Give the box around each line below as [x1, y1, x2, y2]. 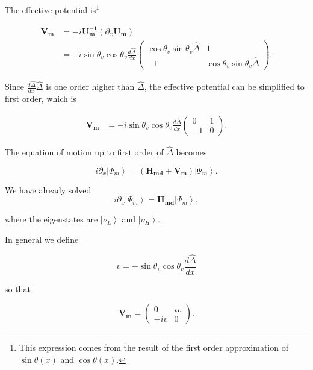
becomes [176, 146, 207, 158]
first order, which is [5, 92, 76, 105]
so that [5, 282, 31, 295]
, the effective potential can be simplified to [144, 80, 305, 93]
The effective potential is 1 [5, 2, 100, 16]
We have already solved [5, 183, 91, 196]
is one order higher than [46, 80, 135, 93]
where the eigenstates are [5, 213, 98, 225]
